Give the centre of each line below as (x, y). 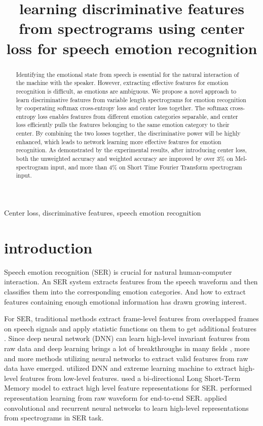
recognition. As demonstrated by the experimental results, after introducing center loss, (131, 150)
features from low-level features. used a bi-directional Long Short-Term (130, 378)
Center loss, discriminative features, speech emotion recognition (103, 213)
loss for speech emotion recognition (132, 48)
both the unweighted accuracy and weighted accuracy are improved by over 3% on (125, 159)
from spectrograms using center (132, 28)
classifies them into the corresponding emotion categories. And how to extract (125, 291)
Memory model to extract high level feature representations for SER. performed (128, 388)
